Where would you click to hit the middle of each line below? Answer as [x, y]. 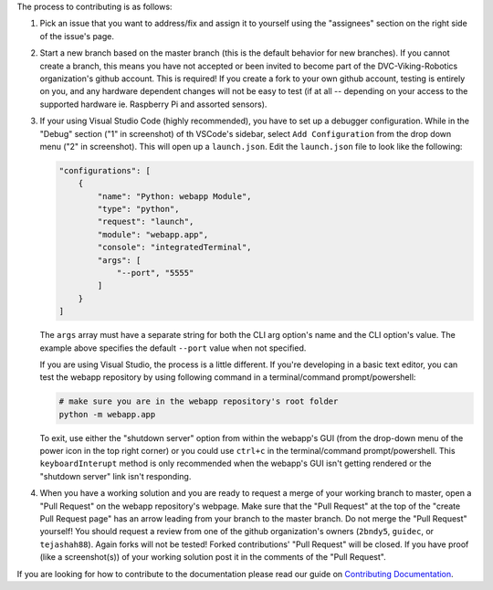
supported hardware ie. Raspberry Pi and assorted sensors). [153, 104]
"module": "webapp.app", [153, 234]
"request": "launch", [146, 222]
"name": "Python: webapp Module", [174, 196]
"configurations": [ [105, 170]
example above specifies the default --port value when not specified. [173, 348]
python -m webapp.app [107, 414]
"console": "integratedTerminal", [174, 248]
